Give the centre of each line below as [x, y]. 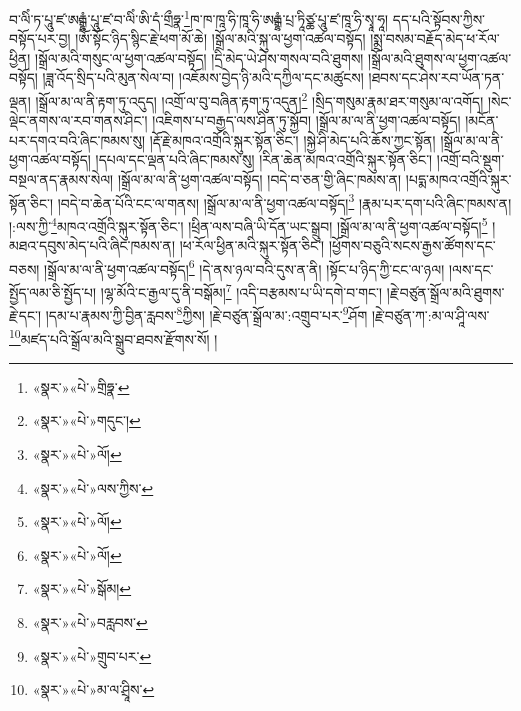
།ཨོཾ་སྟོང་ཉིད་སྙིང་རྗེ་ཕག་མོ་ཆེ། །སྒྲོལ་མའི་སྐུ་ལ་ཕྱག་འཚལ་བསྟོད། [220, 38]
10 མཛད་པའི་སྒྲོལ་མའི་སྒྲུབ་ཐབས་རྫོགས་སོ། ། [113, 337]
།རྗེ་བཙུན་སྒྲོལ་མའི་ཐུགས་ [445, 291]
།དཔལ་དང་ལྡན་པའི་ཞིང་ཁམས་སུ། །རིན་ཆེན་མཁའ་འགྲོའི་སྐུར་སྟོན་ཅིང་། [264, 159]
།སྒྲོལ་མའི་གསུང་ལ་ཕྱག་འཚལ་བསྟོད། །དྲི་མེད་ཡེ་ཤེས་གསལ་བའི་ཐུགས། [199, 57]
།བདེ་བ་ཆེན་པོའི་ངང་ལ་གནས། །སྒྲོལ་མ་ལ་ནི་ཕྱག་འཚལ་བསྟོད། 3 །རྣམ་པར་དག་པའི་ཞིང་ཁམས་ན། [284, 201]
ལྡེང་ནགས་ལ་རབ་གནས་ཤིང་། [78, 120]
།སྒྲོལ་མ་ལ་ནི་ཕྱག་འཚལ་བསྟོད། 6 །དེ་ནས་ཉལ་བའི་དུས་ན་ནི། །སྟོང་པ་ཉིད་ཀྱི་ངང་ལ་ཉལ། [244, 267]
